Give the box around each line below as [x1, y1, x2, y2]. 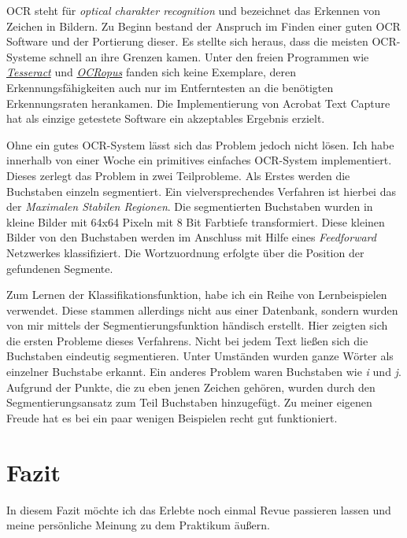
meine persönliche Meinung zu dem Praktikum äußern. [6, 517, 270, 533]
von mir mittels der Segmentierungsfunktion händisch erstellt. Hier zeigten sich [6, 317, 388, 333]
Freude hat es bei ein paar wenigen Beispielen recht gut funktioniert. [6, 409, 338, 426]
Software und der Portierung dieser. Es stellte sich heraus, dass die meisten [6, 33, 368, 50]
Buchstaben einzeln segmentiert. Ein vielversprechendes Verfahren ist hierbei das [6, 182, 396, 199]
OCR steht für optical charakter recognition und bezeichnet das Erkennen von [6, 2, 381, 18]
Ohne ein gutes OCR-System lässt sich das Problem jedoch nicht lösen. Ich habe [6, 136, 394, 153]
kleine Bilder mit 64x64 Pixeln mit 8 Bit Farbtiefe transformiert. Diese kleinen [6, 213, 385, 230]
